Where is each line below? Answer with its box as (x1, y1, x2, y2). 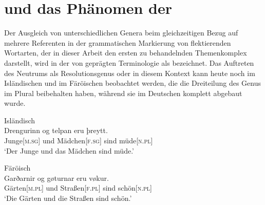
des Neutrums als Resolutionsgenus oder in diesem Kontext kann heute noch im (4, 67, 255, 78)
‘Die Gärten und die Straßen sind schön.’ (4, 193, 132, 203)
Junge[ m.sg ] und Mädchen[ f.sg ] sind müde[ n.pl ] (4, 135, 153, 146)
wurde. (4, 98, 26, 108)
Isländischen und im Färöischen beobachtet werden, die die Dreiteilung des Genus (4, 78, 261, 88)
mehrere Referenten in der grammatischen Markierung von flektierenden (4, 37, 231, 48)
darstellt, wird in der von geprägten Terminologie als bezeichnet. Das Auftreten (4, 57, 254, 68)
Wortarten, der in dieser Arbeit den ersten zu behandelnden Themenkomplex (4, 47, 247, 58)
